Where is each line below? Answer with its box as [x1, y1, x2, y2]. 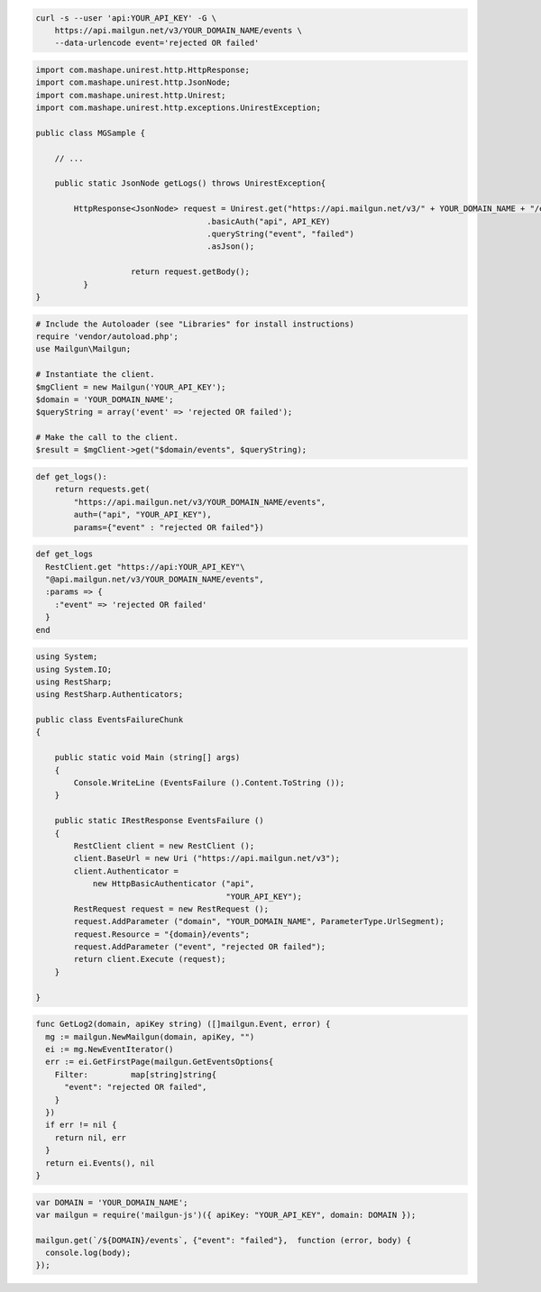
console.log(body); [45, 1248, 132, 1258]
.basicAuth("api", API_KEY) [206, 216, 331, 226]
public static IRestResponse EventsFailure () [54, 816, 265, 826]
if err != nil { [45, 1120, 117, 1131]
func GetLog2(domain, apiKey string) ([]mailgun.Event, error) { [35, 1019, 331, 1030]
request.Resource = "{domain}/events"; [73, 929, 250, 939]
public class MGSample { [35, 127, 146, 138]
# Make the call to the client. [35, 433, 179, 443]
